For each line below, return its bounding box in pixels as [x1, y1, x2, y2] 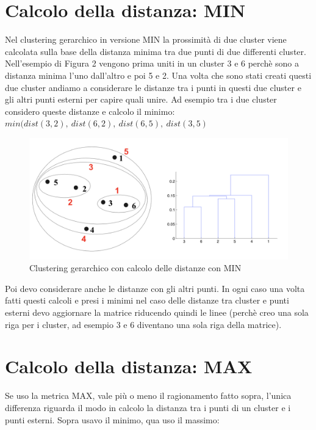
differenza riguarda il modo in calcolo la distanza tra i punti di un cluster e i [5, 401, 291, 414]
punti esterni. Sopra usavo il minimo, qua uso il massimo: [5, 413, 220, 426]
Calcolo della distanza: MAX [5, 354, 253, 379]
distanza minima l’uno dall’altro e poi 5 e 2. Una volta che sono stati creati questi [5, 68, 312, 81]
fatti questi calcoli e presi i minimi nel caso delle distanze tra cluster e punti [5, 294, 289, 307]
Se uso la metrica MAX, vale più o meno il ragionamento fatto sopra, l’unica [5, 389, 292, 402]
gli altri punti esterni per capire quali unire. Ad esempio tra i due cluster [5, 93, 277, 106]
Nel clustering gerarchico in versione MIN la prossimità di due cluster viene [5, 33, 287, 46]
